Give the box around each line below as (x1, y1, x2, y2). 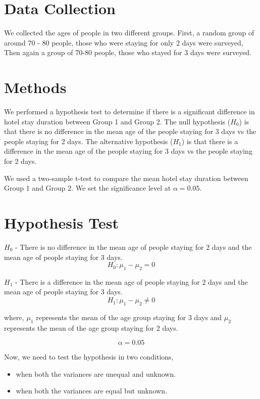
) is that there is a (181, 136, 238, 146)
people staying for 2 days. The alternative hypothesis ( (4, 136, 173, 146)
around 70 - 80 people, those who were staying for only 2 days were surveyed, (4, 37, 243, 48)
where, (4, 312, 24, 322)
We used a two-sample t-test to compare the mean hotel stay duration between (4, 172, 248, 183)
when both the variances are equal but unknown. (16, 385, 168, 396)
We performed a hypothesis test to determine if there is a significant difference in (4, 106, 255, 117)
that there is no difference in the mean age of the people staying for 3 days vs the (4, 126, 256, 137)
